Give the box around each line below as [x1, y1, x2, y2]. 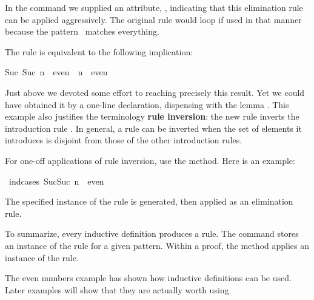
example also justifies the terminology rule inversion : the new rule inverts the [5, 110, 299, 123]
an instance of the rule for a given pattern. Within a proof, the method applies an [5, 239, 310, 251]
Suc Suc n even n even [5, 66, 108, 78]
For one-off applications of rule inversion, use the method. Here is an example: [5, 154, 295, 166]
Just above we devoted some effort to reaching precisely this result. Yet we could [5, 86, 305, 98]
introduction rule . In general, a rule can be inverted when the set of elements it [5, 121, 302, 134]
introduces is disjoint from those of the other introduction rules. [5, 134, 242, 146]
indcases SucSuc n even [8, 174, 104, 187]
